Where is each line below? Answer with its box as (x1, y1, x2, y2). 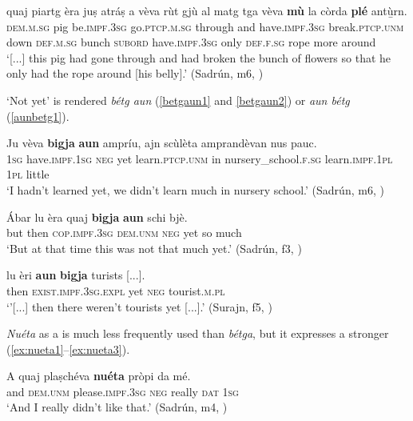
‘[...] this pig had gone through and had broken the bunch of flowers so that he (6, 49, 391, 66)
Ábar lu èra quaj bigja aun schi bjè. (6, 208, 188, 225)
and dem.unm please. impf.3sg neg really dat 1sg (6, 383, 239, 399)
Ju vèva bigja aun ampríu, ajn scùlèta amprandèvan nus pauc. (6, 134, 317, 151)
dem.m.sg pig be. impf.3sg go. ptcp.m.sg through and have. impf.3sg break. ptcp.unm (6, 18, 404, 34)
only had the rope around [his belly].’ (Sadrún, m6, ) (6, 65, 264, 82)
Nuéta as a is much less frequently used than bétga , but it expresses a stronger (6, 325, 389, 342)
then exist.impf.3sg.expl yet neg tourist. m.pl (6, 282, 225, 299)
